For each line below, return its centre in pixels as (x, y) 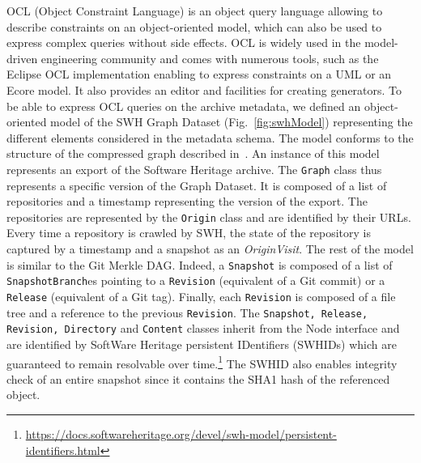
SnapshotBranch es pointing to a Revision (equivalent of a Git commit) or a (196, 280)
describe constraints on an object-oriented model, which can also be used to (194, 26)
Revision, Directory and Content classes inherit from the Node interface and (203, 328)
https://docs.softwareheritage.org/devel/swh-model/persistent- (181, 433)
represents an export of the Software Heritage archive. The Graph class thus (194, 169)
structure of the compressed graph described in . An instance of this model (193, 153)
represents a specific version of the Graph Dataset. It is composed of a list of (197, 185)
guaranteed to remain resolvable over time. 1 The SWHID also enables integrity (202, 362)
